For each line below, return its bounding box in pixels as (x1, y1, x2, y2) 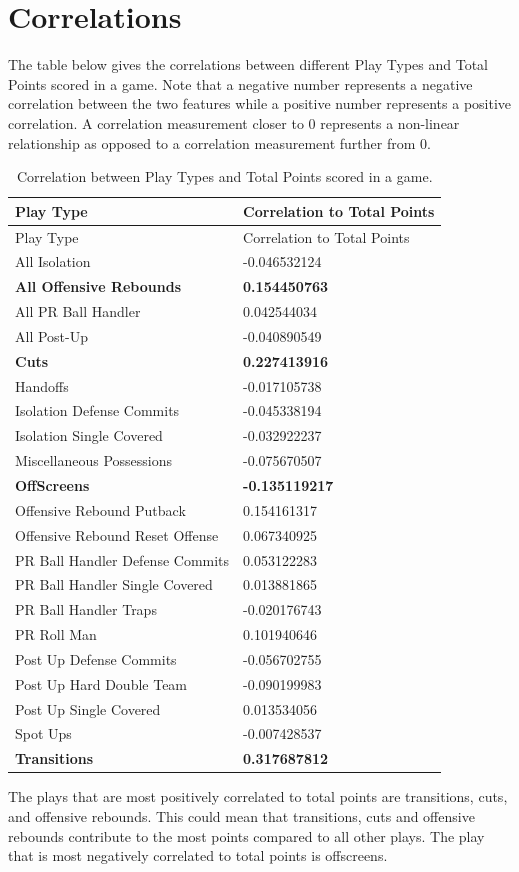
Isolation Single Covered (15, 425, 163, 446)
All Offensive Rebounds (15, 276, 181, 297)
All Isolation (15, 251, 91, 272)
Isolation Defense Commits (15, 400, 180, 421)
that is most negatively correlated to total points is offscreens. (8, 845, 388, 866)
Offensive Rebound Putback (15, 499, 186, 520)
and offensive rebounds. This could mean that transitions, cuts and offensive (8, 805, 475, 826)
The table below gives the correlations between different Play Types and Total (8, 54, 489, 75)
